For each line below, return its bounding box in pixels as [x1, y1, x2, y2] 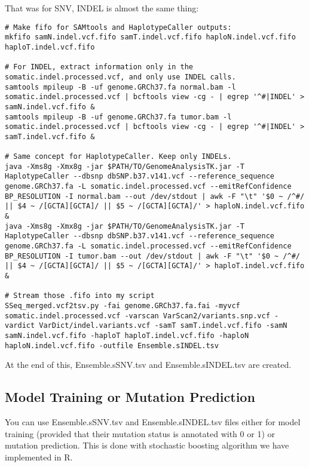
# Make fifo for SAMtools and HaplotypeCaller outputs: [5, 23, 232, 32]
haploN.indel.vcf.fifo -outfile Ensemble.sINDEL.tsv [5, 341, 219, 350]
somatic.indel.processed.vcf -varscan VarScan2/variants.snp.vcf [5, 311, 270, 320]
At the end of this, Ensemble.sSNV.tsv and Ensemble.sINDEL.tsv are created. [5, 358, 292, 371]
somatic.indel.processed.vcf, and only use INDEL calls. [5, 72, 236, 81]
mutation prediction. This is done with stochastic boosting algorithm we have [5, 439, 289, 451]
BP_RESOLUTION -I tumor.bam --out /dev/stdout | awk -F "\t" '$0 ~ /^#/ [5, 251, 300, 260]
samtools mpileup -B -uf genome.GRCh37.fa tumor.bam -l [5, 112, 232, 121]
